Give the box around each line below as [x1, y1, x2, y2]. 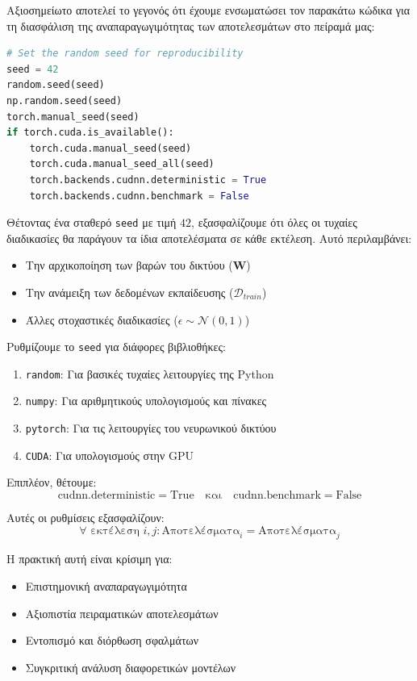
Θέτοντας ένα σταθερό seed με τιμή [6, 214, 177, 231]
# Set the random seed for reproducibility [6, 48, 244, 60]
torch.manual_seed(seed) [6, 111, 140, 123]
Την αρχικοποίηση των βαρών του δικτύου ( [25, 257, 233, 274]
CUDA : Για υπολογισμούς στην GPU [25, 446, 194, 463]
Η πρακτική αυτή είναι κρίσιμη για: [6, 550, 173, 567]
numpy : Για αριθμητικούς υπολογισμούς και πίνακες [25, 392, 267, 409]
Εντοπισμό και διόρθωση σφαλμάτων [25, 632, 199, 649]
